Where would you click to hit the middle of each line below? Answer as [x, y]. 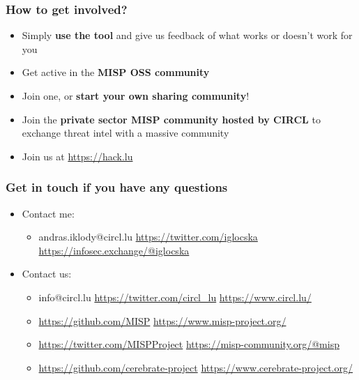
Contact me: [48, 213]
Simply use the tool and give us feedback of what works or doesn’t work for [187, 35]
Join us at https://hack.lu [77, 156]
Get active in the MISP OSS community [116, 72]
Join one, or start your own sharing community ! [136, 96]
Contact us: [47, 274]
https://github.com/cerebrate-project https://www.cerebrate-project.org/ [196, 367]
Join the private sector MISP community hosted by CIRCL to [171, 119]
